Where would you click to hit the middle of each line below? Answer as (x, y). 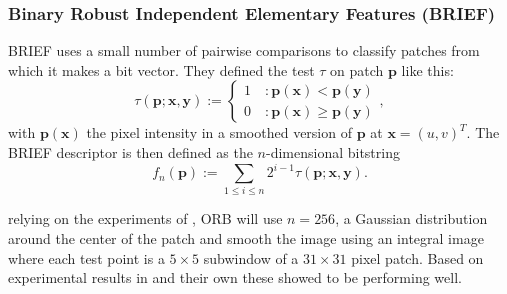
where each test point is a (86, 257)
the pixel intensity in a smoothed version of (219, 132)
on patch (357, 69)
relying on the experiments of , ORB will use (145, 218)
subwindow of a (251, 257)
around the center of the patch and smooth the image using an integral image (246, 238)
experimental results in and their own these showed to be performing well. (235, 277)
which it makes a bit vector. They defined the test (161, 69)
